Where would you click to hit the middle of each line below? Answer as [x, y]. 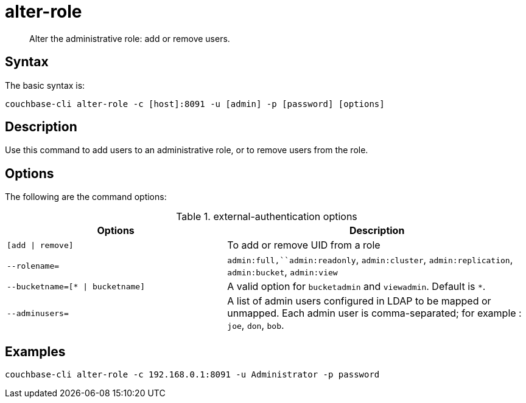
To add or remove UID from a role [304, 245]
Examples [35, 351]
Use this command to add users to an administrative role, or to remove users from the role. [187, 150]
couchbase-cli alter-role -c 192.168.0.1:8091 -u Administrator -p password [192, 375]
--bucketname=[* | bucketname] [76, 286]
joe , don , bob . [256, 325]
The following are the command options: [86, 197]
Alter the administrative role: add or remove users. [130, 38]
